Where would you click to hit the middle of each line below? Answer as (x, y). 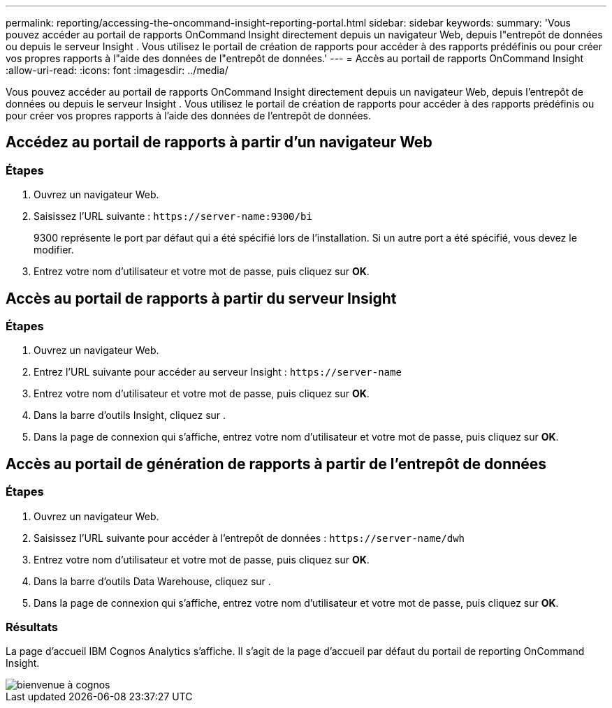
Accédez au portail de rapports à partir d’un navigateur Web (219, 142)
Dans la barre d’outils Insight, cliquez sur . (130, 415)
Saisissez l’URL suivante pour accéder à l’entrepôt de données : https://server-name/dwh (249, 538)
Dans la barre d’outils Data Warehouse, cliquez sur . (152, 581)
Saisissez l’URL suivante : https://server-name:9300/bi (173, 216)
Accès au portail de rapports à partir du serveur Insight (201, 298)
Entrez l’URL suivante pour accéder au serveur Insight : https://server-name (218, 372)
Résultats (32, 627)
